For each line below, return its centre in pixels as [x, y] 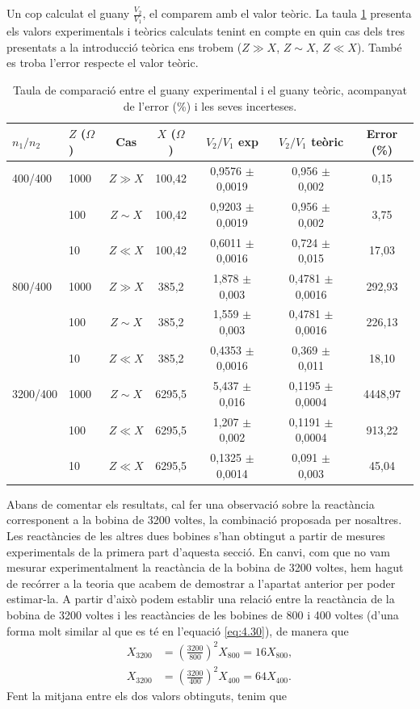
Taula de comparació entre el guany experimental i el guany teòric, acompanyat [210, 90]
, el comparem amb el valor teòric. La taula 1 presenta [277, 13]
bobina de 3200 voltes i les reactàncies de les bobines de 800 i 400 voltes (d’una [203, 614]
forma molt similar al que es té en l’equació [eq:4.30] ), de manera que [178, 630]
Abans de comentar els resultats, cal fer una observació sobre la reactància [191, 503]
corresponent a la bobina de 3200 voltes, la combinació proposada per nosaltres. [204, 520]
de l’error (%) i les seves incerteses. [210, 105]
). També [379, 46]
